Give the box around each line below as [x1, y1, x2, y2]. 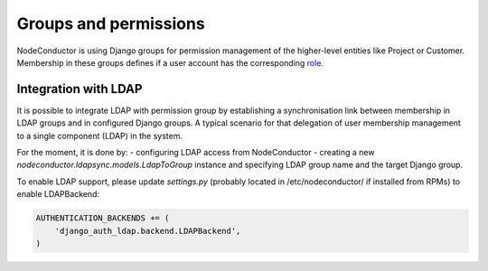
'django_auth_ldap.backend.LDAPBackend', [54, 226, 241, 236]
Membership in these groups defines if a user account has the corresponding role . [16, 57, 324, 68]
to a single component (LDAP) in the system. [16, 130, 183, 141]
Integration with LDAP [16, 81, 143, 97]
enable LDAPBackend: [16, 189, 99, 200]
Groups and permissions [16, 14, 205, 33]
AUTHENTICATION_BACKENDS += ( [35, 213, 170, 223]
